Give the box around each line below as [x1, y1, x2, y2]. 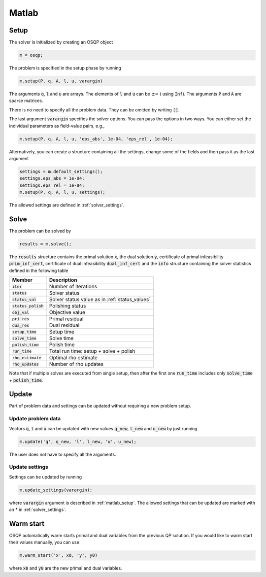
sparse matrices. [9, 98, 43, 103]
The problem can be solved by [9, 228, 71, 234]
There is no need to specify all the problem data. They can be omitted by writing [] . [9, 106, 180, 113]
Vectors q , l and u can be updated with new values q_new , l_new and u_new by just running [9, 425, 198, 431]
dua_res [12, 323, 30, 328]
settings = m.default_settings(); [19, 169, 103, 174]
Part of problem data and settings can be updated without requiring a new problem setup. [9, 403, 192, 409]
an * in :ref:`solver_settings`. [9, 507, 66, 512]
